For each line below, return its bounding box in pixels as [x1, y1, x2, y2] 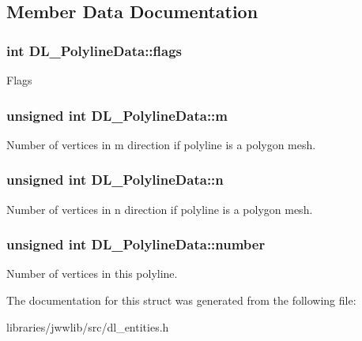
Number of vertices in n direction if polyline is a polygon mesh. [6, 200, 313, 217]
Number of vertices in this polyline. [6, 265, 178, 282]
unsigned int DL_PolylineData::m [6, 105, 228, 125]
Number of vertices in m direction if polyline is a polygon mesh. [6, 136, 316, 152]
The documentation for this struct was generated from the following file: [6, 292, 356, 309]
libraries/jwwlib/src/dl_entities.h [6, 318, 169, 335]
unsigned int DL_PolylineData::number [6, 234, 266, 254]
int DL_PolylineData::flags [6, 40, 182, 60]
